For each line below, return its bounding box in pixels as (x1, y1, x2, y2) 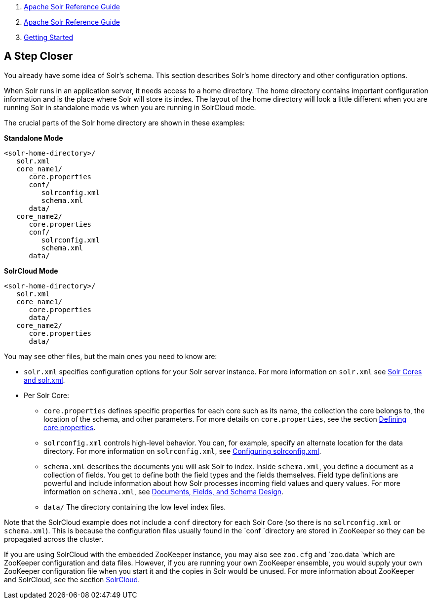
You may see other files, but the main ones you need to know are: (4, 352, 217, 361)
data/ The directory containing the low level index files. (43, 502, 226, 511)
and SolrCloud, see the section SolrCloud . (4, 575, 140, 584)
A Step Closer (4, 50, 73, 63)
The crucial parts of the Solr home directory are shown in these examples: (4, 118, 245, 127)
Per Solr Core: (24, 391, 70, 400)
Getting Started (24, 33, 74, 41)
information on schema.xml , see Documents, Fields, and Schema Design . (43, 487, 284, 496)
